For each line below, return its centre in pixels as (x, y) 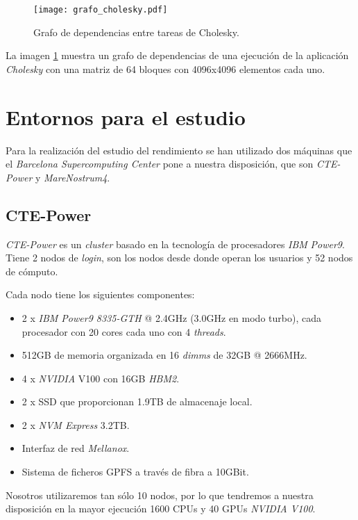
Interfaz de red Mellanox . (76, 448)
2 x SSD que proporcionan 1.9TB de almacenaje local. (137, 401)
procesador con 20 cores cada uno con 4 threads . (124, 331)
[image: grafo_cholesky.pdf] (101, 10)
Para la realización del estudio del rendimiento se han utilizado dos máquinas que (179, 150)
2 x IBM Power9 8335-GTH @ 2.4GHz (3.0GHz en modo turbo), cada (171, 317)
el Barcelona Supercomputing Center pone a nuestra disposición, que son (160, 164)
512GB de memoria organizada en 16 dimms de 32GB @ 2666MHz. (164, 355)
